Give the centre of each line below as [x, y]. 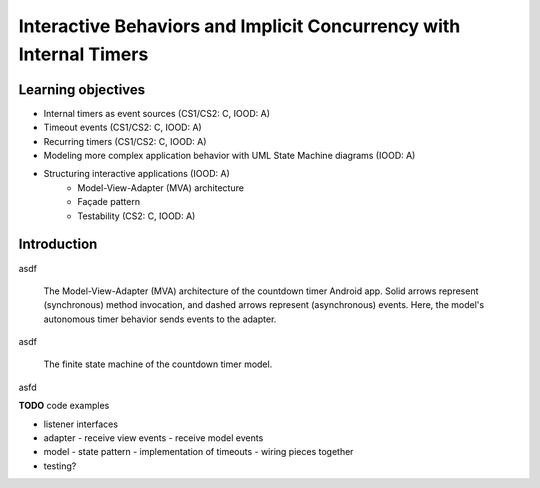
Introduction [58, 244]
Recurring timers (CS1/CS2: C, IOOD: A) [125, 141]
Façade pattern [108, 202]
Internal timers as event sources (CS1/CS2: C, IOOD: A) [156, 113]
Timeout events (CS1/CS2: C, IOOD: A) [122, 127]
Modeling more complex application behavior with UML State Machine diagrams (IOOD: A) [229, 156]
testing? [60, 466]
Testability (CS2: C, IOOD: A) [136, 216]
